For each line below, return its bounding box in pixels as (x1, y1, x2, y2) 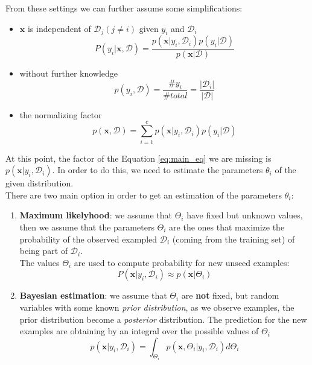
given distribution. (5, 177, 74, 189)
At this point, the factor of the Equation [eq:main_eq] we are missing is (5, 151, 272, 164)
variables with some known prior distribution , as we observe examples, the (19, 300, 294, 313)
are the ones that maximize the (169, 220, 285, 233)
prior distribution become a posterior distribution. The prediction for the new (19, 313, 307, 325)
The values (19, 256, 60, 268)
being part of (19, 244, 68, 257)
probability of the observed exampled (19, 232, 158, 245)
